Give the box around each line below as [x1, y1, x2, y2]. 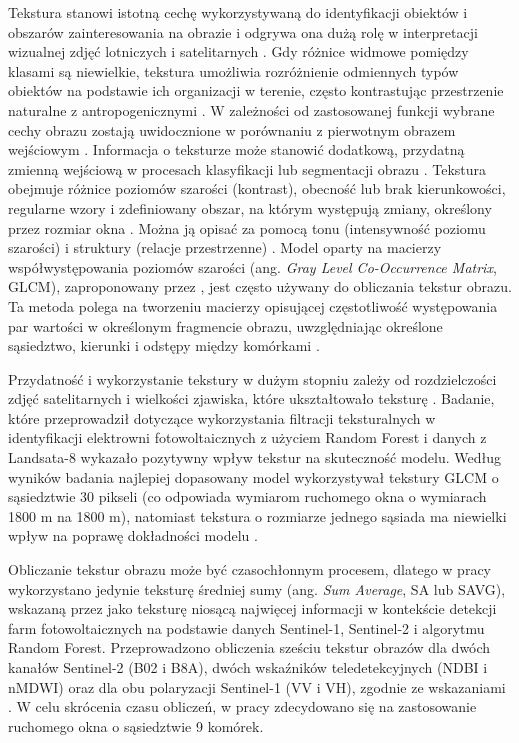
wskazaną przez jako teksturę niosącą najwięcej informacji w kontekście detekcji [8, 598, 497, 619]
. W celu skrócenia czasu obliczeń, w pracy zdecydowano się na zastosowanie [8, 696, 477, 717]
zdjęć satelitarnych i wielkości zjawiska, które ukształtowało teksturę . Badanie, [8, 388, 495, 409]
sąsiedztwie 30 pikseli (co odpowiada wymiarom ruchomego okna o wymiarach [8, 486, 487, 507]
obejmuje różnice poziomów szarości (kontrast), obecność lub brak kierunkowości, [8, 178, 506, 199]
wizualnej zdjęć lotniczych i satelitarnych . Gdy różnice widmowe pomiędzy [8, 41, 469, 62]
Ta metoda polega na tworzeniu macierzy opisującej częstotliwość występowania [8, 295, 498, 316]
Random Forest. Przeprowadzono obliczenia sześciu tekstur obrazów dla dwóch [8, 637, 491, 658]
